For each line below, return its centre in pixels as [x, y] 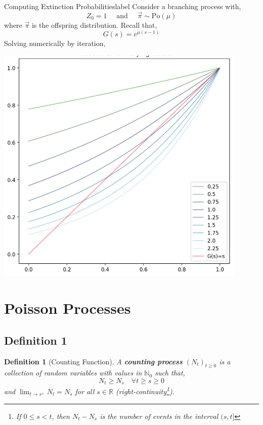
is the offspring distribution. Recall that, [94, 25]
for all [85, 391]
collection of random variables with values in [73, 373]
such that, [170, 373]
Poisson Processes [68, 308]
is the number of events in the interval [159, 416]
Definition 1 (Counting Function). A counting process [93, 361]
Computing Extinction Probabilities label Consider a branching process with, [123, 6]
